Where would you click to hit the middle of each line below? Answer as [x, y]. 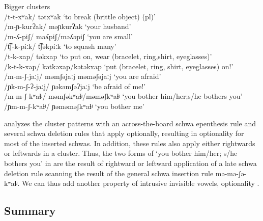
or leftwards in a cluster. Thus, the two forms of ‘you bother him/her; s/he [121, 153]
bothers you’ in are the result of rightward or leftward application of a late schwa [130, 163]
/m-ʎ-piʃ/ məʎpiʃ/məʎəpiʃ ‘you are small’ [68, 36]
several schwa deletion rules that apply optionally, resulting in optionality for [124, 133]
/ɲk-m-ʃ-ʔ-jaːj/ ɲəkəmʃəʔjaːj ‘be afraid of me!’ [75, 86]
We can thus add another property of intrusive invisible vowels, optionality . [141, 183]
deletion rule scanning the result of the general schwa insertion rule [109, 173]
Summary [30, 211]
